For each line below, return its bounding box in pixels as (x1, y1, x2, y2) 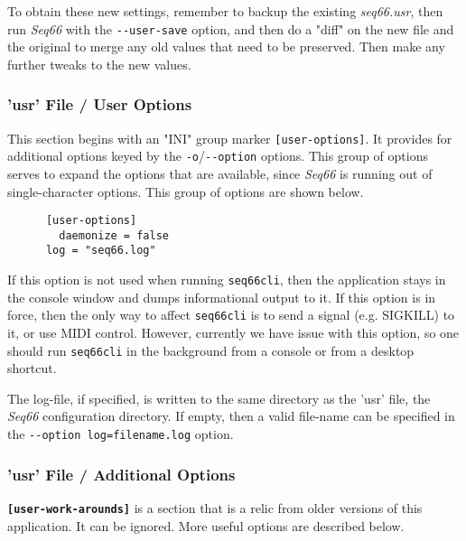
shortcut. (7, 359, 57, 378)
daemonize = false (59, 229, 169, 242)
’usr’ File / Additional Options (7, 462, 236, 485)
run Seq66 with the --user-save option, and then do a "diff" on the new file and (7, 19, 454, 38)
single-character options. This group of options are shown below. (7, 182, 364, 201)
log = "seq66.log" (45, 244, 156, 257)
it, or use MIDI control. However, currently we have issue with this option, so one (7, 323, 460, 342)
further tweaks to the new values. (7, 54, 191, 73)
